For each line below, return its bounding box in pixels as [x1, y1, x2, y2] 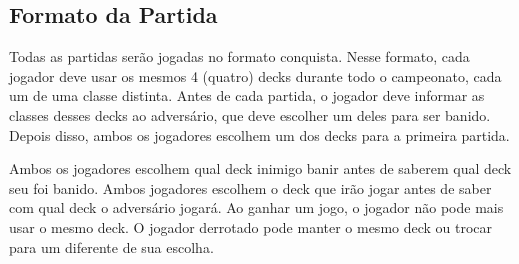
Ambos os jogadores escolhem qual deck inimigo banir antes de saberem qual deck [9, 158, 512, 179]
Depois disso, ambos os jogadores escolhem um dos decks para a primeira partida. [9, 124, 510, 145]
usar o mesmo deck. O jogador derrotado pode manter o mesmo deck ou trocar [9, 216, 493, 237]
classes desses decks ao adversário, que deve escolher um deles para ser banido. [9, 104, 491, 125]
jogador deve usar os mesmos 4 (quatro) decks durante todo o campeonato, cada [9, 65, 502, 86]
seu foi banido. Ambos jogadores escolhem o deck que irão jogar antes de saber [9, 177, 492, 198]
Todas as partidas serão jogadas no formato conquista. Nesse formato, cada [9, 46, 470, 67]
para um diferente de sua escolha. [9, 236, 214, 257]
